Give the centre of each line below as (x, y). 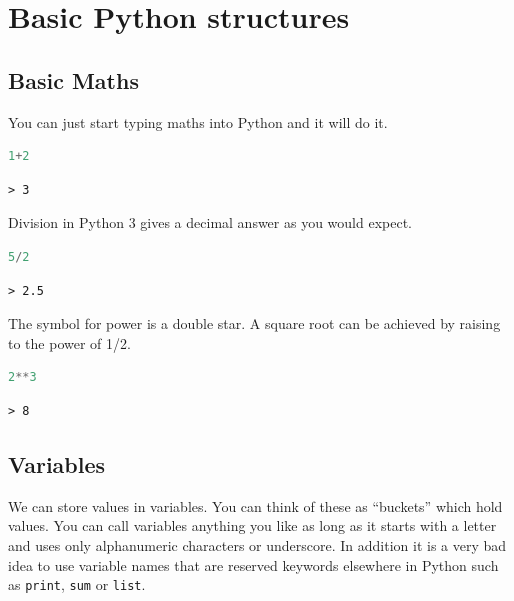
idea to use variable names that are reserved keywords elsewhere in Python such (253, 564)
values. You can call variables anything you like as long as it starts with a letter (252, 525)
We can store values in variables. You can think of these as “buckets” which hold (255, 505)
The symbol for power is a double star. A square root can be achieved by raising (254, 323)
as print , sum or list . (77, 584)
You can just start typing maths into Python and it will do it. (198, 121)
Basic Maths (73, 79)
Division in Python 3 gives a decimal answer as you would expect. (210, 222)
